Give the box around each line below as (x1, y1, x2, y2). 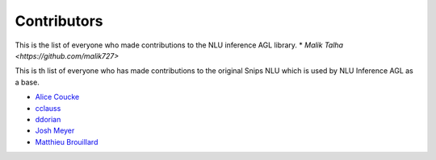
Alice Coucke (35, 92, 80, 102)
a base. (15, 77, 40, 87)
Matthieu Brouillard (35, 137, 99, 146)
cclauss (35, 103, 61, 113)
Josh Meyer (35, 125, 75, 136)
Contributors (15, 12, 104, 30)
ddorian (35, 114, 61, 124)
